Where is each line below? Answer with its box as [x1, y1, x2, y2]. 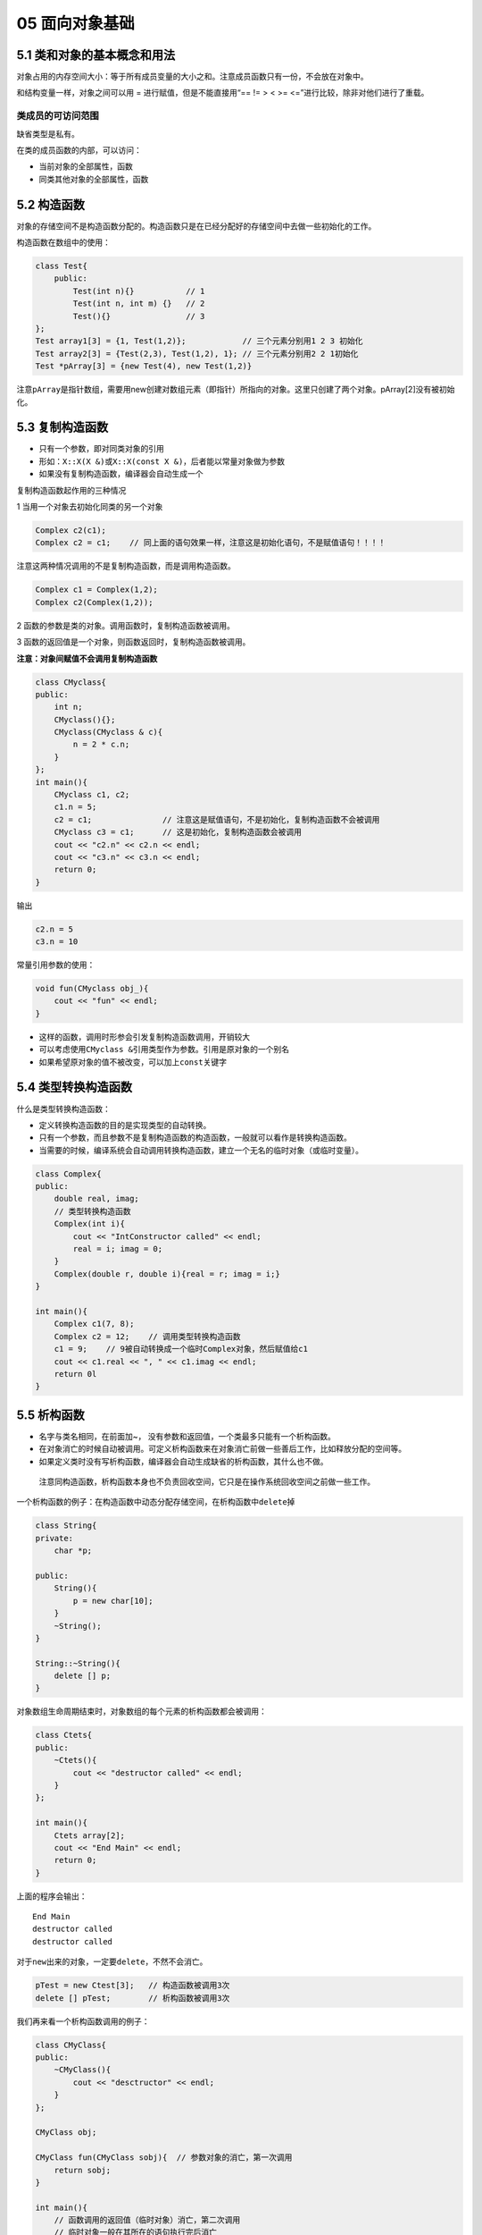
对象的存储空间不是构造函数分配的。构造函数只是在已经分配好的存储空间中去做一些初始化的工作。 [16, 220, 377, 232]
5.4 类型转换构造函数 [16, 1080, 133, 1095]
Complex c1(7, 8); [54, 1319, 135, 1329]
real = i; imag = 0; [72, 1244, 163, 1254]
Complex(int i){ [54, 1219, 125, 1229]
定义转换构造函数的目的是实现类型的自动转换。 [38, 1119, 212, 1130]
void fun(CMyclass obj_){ [35, 983, 149, 994]
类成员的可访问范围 [16, 110, 100, 122]
